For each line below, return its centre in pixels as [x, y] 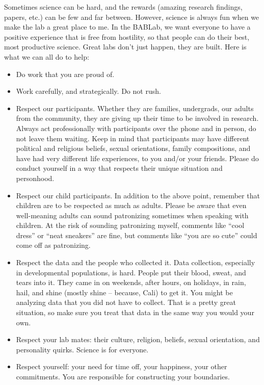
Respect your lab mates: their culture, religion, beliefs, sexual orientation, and [138, 339]
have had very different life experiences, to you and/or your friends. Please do [137, 158]
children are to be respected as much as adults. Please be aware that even [131, 205]
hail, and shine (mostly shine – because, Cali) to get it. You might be [124, 292]
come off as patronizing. [53, 245]
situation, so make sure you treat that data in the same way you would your [135, 312]
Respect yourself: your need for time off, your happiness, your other [122, 366]
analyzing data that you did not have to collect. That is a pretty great [126, 302]
